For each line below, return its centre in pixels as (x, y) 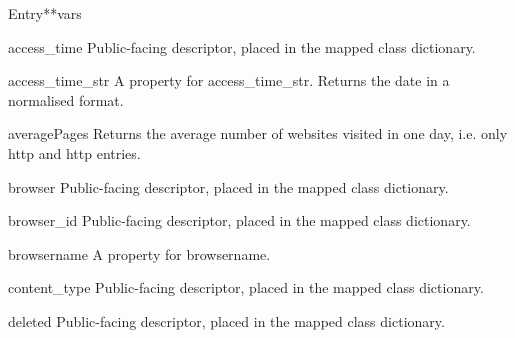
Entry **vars (45, 13)
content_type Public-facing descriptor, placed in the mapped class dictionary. (246, 287)
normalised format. (66, 99)
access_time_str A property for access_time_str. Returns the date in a (229, 80)
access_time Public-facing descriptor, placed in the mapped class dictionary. (242, 46)
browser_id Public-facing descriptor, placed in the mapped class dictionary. (239, 220)
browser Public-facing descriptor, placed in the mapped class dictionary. (228, 186)
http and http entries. (74, 152)
